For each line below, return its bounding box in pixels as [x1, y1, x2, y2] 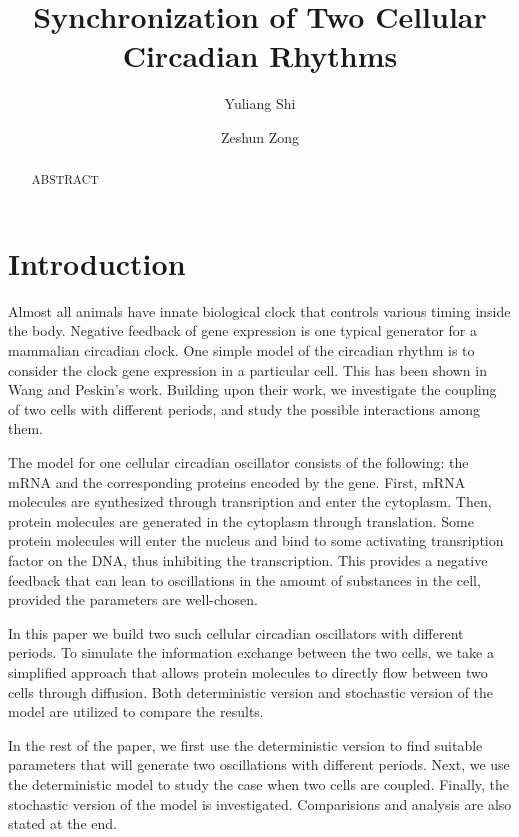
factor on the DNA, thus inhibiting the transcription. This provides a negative [8, 550, 488, 571]
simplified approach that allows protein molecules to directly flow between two [8, 661, 488, 682]
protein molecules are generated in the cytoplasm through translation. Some [8, 510, 474, 531]
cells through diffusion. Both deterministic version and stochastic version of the [8, 681, 494, 702]
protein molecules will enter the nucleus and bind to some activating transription [8, 530, 504, 551]
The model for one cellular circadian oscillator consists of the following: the [8, 452, 469, 473]
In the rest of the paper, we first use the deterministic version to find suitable [8, 734, 483, 755]
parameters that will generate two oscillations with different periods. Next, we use [8, 754, 510, 775]
